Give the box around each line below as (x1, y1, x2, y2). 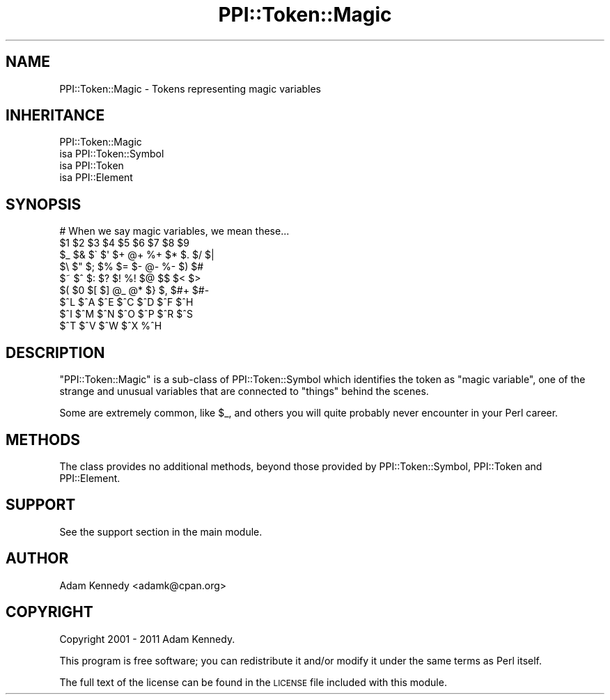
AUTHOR (6, 550, 69, 568)
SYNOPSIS (6, 195, 81, 213)
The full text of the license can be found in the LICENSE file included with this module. (59, 676, 447, 688)
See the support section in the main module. (59, 525, 263, 538)
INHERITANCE (6, 107, 105, 125)
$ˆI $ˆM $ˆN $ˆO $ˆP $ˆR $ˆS (59, 308, 193, 320)
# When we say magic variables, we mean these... (59, 225, 290, 238)
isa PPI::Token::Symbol (59, 148, 164, 160)
